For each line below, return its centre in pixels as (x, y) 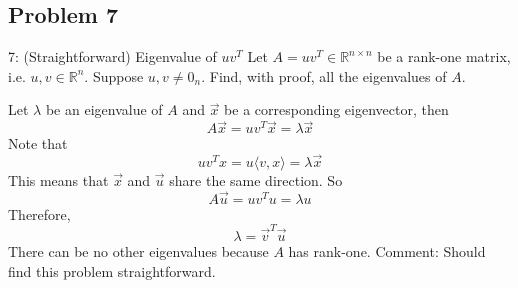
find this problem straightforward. (112, 270)
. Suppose (114, 75)
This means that (58, 180)
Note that (38, 143)
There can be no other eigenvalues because (138, 251)
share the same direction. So (256, 180)
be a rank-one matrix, (444, 56)
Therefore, (39, 213)
